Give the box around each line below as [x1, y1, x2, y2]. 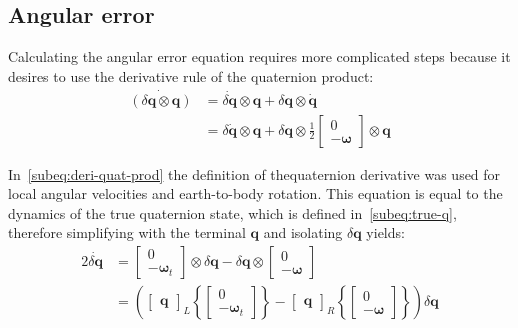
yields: [366, 222, 405, 243]
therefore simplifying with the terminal [8, 222, 246, 243]
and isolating [263, 222, 343, 243]
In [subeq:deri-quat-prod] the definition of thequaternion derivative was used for [8, 163, 501, 184]
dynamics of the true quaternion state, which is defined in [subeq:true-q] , [8, 202, 457, 223]
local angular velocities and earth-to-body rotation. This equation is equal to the [8, 183, 503, 204]
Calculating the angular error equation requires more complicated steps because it [8, 46, 511, 67]
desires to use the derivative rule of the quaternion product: [8, 65, 374, 86]
